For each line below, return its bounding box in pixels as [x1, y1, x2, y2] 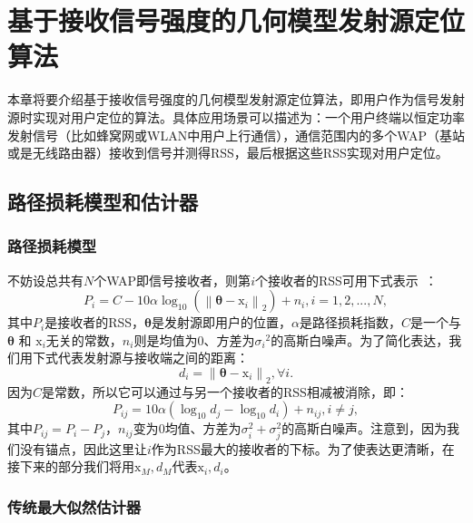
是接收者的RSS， [44, 313, 145, 332]
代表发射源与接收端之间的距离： [57, 348, 249, 367]
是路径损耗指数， [299, 313, 401, 332]
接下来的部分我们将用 [7, 457, 134, 476]
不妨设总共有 [7, 270, 84, 289]
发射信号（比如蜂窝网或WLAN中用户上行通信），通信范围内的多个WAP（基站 [7, 125, 466, 144]
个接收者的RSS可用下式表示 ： [254, 270, 438, 289]
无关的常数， [45, 330, 123, 349]
